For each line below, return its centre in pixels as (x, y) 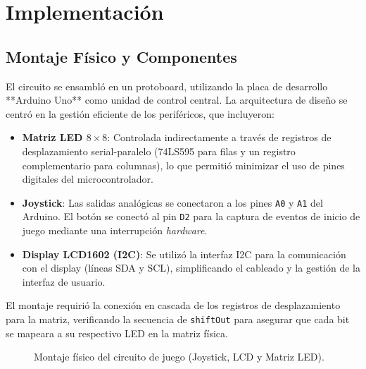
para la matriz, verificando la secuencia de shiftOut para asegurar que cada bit (178, 319)
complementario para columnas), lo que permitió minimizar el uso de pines (183, 165)
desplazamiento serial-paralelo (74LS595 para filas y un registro (159, 151)
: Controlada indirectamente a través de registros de (219, 137)
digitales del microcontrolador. (88, 179)
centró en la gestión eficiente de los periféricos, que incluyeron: (140, 113)
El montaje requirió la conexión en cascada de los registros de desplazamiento (173, 305)
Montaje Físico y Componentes (121, 56)
